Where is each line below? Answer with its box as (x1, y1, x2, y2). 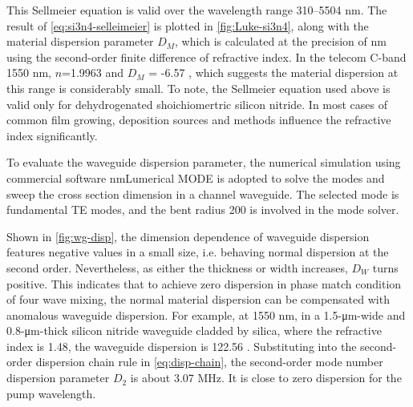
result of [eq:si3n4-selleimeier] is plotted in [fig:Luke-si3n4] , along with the (6, 17, 369, 34)
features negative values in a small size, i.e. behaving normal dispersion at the (6, 244, 389, 260)
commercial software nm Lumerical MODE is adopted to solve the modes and (6, 169, 385, 186)
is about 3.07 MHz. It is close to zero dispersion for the (130, 369, 402, 386)
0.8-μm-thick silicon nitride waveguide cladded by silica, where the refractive (6, 322, 382, 339)
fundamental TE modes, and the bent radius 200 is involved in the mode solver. (6, 201, 399, 218)
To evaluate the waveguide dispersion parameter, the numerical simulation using (6, 154, 401, 171)
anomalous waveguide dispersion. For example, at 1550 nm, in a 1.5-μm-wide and (6, 306, 406, 323)
